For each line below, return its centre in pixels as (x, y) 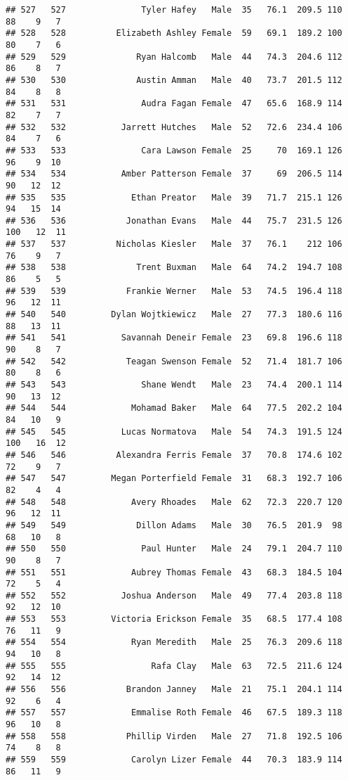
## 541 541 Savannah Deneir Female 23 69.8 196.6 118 (174, 338)
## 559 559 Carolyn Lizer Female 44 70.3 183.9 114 (174, 760)
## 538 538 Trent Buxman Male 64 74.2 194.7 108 (174, 268)
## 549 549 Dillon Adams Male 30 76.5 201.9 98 (174, 525)
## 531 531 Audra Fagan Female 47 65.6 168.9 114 (174, 104)
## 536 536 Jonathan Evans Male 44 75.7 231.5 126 (174, 220)
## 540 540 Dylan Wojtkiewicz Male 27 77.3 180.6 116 (174, 315)
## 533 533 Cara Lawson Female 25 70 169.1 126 (174, 150)
